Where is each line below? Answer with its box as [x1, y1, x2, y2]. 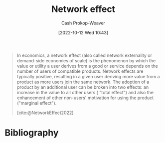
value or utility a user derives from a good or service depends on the [16, 63, 158, 69]
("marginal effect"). [16, 100, 57, 106]
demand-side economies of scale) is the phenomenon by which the [16, 57, 156, 63]
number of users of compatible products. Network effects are [16, 68, 144, 74]
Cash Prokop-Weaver [61, 20, 106, 26]
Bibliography [4, 127, 59, 139]
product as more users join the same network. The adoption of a [16, 79, 150, 85]
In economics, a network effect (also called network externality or [16, 52, 153, 58]
